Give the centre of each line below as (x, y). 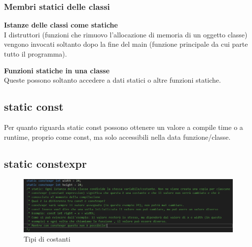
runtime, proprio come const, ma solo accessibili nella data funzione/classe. (117, 137)
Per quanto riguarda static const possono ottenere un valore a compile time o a (124, 127)
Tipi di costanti (47, 239)
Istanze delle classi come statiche (61, 25)
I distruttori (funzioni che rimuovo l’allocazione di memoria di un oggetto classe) (126, 34)
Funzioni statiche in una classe (57, 70)
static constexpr (45, 163)
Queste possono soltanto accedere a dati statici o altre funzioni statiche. (112, 80)
